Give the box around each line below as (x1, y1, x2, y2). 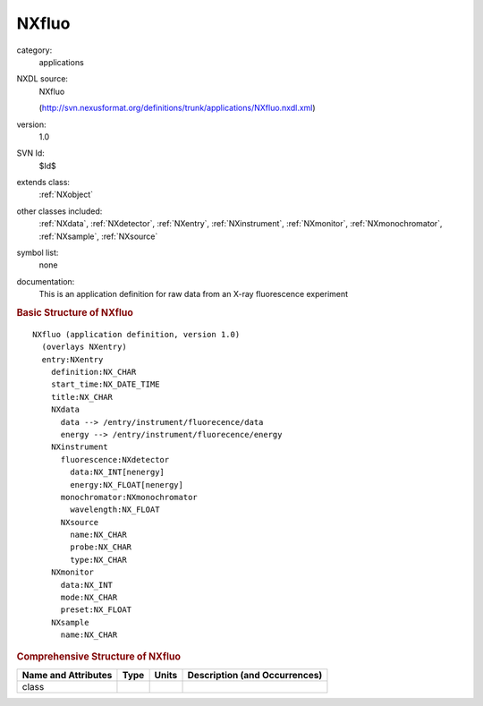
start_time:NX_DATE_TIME (50, 379, 160, 389)
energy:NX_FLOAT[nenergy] (70, 480, 183, 489)
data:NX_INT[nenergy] (70, 467, 165, 478)
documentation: (16, 276, 75, 286)
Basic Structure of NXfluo (16, 306, 134, 319)
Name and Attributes (21, 668, 113, 681)
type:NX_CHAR (70, 555, 127, 565)
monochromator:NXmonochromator (60, 492, 199, 502)
